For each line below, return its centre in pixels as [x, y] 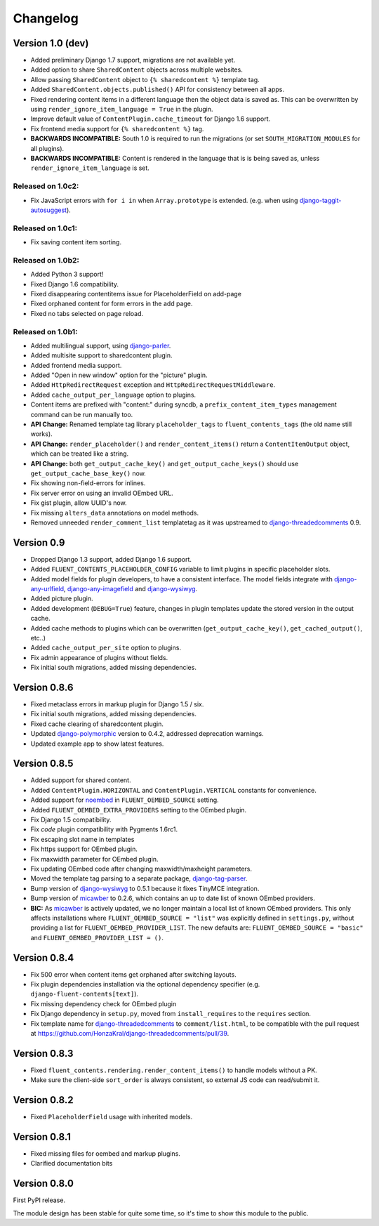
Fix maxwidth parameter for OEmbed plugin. [94, 859]
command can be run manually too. [82, 414]
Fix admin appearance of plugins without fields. [99, 657]
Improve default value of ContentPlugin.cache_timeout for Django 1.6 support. [151, 119]
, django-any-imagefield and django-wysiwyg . [131, 588]
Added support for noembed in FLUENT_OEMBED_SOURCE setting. [125, 800]
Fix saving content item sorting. [76, 242]
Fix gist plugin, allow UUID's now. [79, 503]
